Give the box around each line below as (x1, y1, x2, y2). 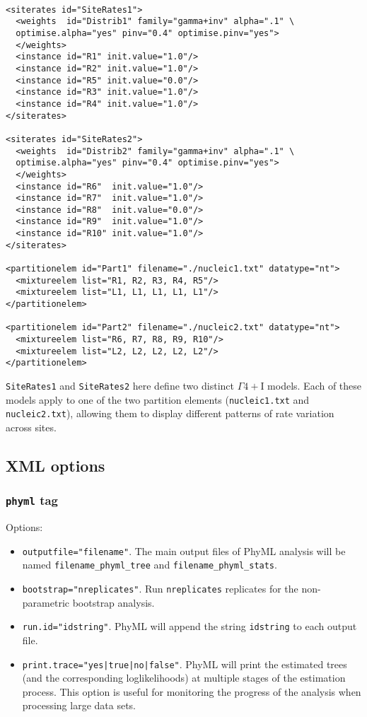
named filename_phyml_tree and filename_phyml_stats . (22, 557, 277, 572)
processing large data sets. (22, 698, 136, 713)
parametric (22, 595, 69, 610)
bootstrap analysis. (72, 595, 155, 610)
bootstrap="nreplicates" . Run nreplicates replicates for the (22, 581, 298, 596)
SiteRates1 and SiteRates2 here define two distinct (6, 378, 234, 392)
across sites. (6, 419, 57, 434)
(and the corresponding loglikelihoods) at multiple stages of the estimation (22, 670, 346, 685)
